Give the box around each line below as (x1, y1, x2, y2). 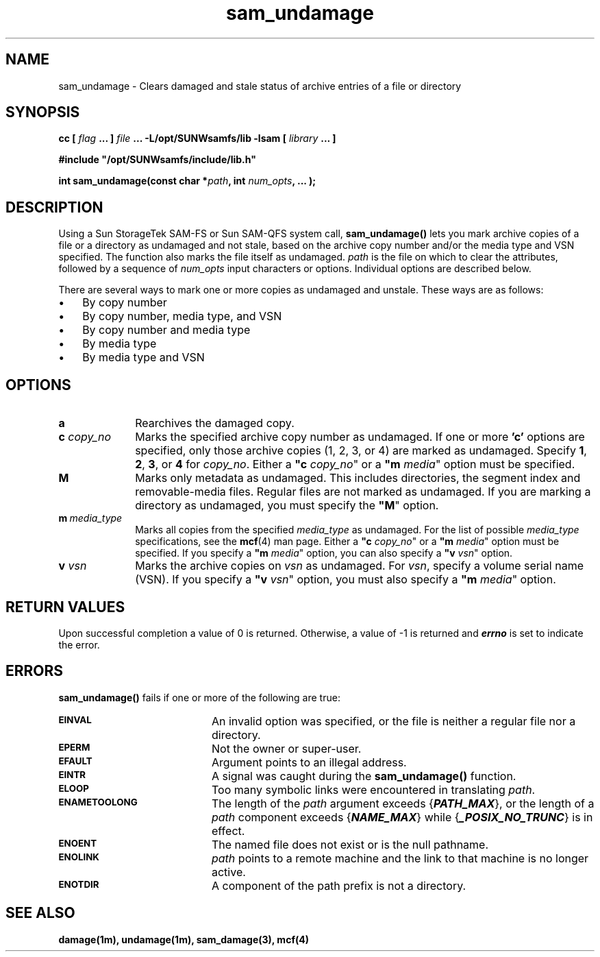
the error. (58, 638, 100, 651)
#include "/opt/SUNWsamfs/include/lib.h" (58, 154, 256, 166)
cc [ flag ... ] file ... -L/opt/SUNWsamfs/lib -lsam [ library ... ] (58, 132, 336, 145)
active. (211, 864, 246, 879)
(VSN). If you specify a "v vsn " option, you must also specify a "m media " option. (135, 572, 556, 587)
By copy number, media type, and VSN (82, 309, 282, 324)
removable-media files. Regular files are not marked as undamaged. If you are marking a (135, 485, 591, 499)
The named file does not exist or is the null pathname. (211, 837, 489, 851)
